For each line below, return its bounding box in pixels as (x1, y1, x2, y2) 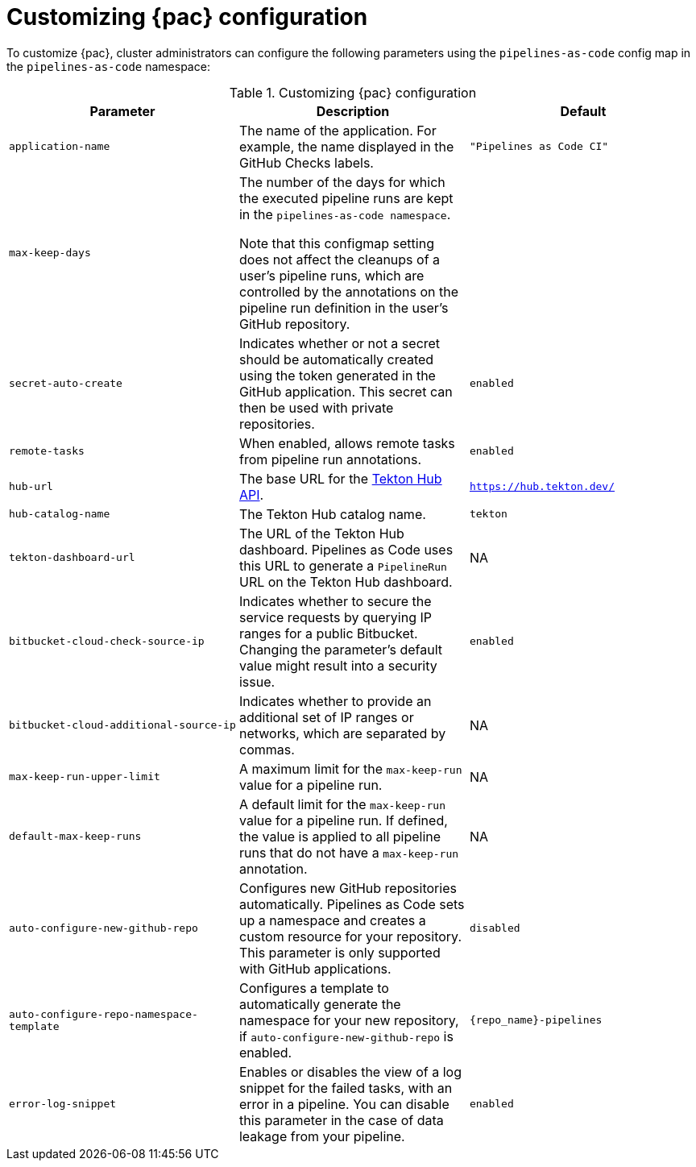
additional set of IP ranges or (238, 708, 414, 725)
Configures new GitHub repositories (238, 879, 457, 896)
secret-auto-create (9, 377, 122, 390)
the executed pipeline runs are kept (238, 189, 454, 206)
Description (316, 102, 390, 119)
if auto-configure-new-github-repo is (238, 1028, 454, 1044)
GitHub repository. (238, 315, 350, 332)
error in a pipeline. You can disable (238, 1095, 449, 1112)
